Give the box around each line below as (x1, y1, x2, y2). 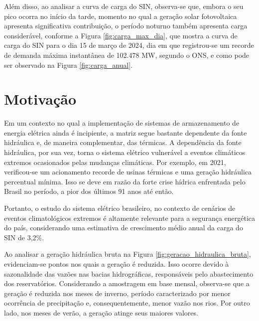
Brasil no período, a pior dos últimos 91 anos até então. (4, 186, 174, 196)
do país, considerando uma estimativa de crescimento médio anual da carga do (4, 222, 243, 233)
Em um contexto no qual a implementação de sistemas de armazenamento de (4, 118, 240, 128)
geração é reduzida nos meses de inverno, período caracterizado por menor (4, 288, 231, 298)
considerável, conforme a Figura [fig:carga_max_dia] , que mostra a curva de (4, 30, 238, 40)
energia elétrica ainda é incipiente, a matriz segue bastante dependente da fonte (4, 127, 247, 138)
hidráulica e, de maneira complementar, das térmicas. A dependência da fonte (4, 137, 242, 148)
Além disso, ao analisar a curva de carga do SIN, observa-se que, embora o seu (4, 1, 244, 11)
